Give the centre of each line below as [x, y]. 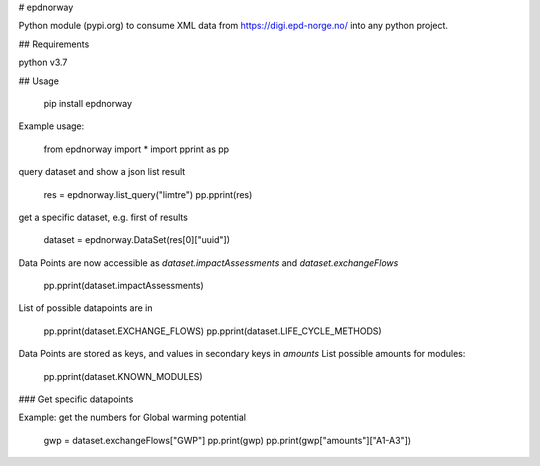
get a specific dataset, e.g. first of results [103, 217]
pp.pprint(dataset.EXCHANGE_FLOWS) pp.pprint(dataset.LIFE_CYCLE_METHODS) [212, 331]
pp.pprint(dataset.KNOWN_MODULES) [123, 376]
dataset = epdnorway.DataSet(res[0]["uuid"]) [136, 240]
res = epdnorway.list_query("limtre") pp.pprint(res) [148, 194]
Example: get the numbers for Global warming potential [132, 417]
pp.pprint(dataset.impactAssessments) [123, 286]
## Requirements [54, 44]
